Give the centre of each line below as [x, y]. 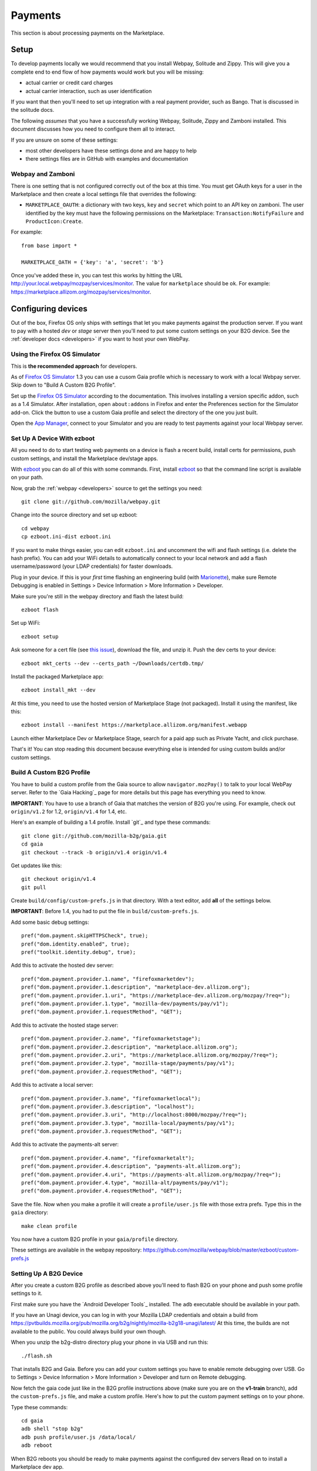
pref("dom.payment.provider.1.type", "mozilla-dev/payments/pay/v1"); [125, 1004]
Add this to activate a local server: [52, 1085]
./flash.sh [37, 1356]
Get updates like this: [36, 866]
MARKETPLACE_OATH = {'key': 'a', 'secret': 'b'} [92, 262]
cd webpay [35, 528]
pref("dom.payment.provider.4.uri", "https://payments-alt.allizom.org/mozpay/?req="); [151, 1174]
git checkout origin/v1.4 [59, 879]
